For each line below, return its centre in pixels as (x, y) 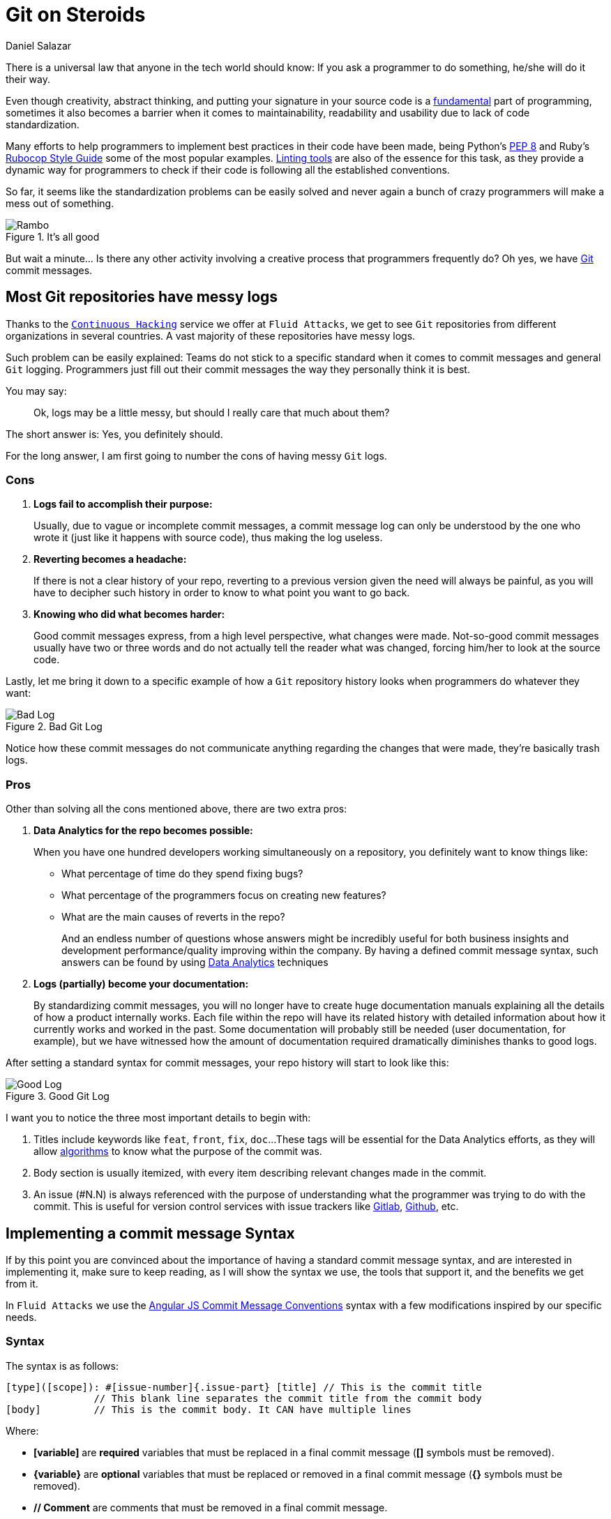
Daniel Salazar (39, 45)
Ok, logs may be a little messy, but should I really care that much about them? (212, 412)
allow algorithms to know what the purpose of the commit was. (178, 1151)
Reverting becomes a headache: (110, 559)
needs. (21, 1317)
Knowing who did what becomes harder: (129, 614)
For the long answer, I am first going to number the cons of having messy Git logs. (196, 455)
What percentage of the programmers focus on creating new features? (224, 895)
